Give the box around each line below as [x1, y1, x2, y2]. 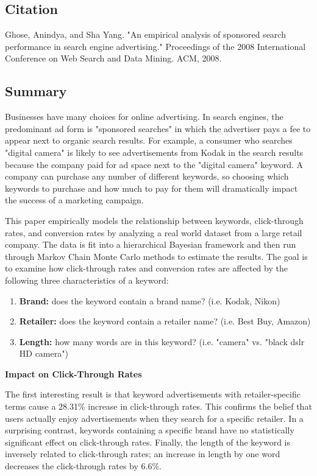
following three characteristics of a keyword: [5, 273, 169, 286]
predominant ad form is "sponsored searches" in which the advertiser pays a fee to [5, 122, 311, 135]
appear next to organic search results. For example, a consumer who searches [5, 134, 293, 147]
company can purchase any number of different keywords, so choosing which [5, 170, 289, 183]
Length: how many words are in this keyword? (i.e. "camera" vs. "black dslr [19, 335, 305, 348]
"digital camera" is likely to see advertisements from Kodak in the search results [5, 145, 304, 158]
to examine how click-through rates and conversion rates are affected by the [5, 262, 288, 275]
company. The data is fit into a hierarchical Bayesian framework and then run [5, 238, 296, 251]
